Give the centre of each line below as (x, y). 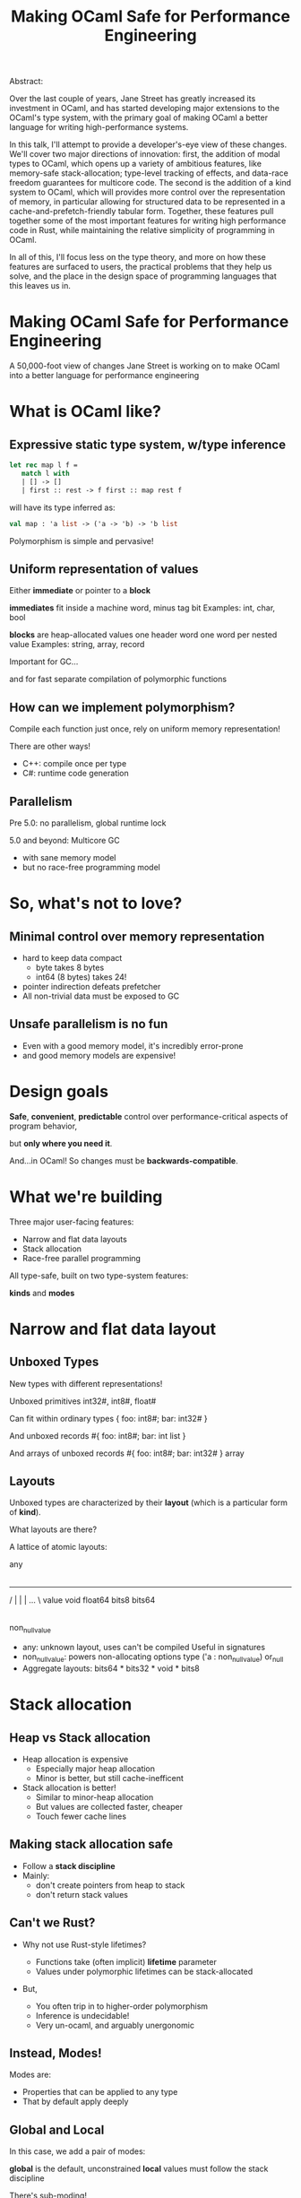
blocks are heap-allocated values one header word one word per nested (143, 635)
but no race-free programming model (91, 867)
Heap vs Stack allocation (80, 1738)
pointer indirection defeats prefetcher (91, 986)
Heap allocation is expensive (75, 1760)
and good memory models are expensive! (99, 1055)
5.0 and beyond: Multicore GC (64, 840)
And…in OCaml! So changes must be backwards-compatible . (124, 1160)
